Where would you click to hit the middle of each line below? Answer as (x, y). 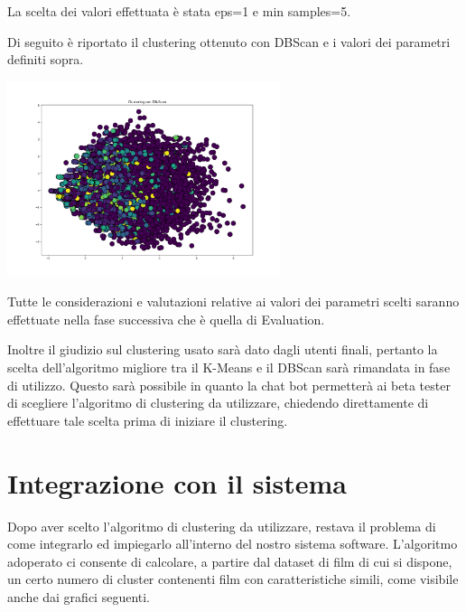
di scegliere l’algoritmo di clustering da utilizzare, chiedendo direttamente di (218, 403)
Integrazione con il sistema (177, 482)
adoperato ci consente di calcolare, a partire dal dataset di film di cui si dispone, (230, 561)
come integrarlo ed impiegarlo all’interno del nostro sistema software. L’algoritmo (233, 544)
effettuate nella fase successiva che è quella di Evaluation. (166, 319)
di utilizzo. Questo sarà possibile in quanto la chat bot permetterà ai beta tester (229, 385)
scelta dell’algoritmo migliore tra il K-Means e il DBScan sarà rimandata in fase (229, 367)
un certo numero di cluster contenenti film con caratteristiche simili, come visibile (233, 579)
